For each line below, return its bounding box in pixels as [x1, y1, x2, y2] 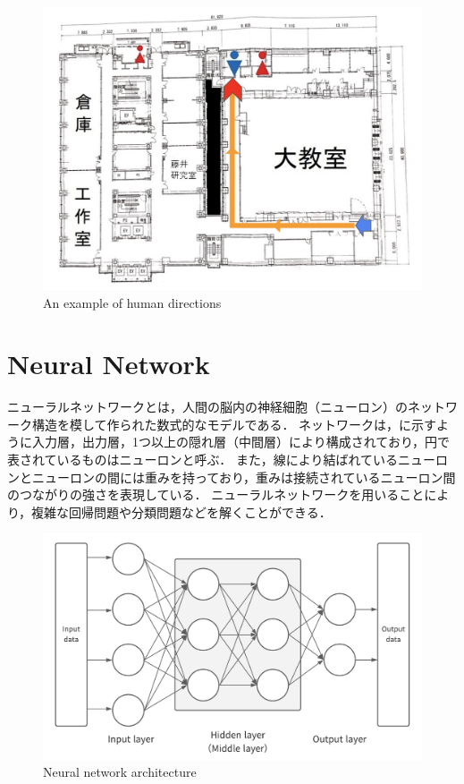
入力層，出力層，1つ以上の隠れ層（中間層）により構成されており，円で [31, 432, 450, 451]
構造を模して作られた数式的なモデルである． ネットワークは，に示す [31, 414, 437, 433]
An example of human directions [43, 293, 222, 311]
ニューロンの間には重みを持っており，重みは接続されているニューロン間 [31, 467, 456, 486]
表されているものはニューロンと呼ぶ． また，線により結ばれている [7, 450, 398, 469]
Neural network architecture [43, 763, 197, 781]
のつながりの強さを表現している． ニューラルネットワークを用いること [7, 485, 425, 504]
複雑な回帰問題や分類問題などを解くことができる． [31, 502, 332, 521]
